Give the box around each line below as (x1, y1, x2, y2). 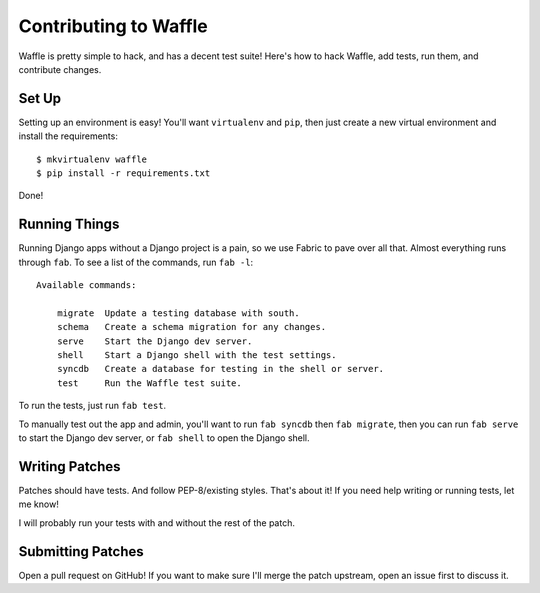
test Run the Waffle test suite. (56, 377, 242, 389)
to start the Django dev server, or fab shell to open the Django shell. (18, 432, 310, 444)
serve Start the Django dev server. (56, 335, 253, 347)
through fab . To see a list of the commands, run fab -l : (18, 256, 254, 268)
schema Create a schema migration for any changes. (56, 321, 327, 333)
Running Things (18, 216, 120, 233)
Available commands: (36, 280, 137, 291)
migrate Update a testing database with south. (56, 307, 300, 319)
